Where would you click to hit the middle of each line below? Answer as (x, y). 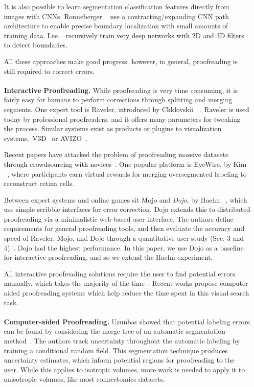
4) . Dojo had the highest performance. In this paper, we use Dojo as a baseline (124, 247)
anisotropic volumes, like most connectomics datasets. (84, 379)
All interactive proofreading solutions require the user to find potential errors (120, 273)
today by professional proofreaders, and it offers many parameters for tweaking (122, 119)
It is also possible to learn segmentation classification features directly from (117, 6)
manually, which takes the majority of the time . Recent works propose (111, 283)
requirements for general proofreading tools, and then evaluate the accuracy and (124, 228)
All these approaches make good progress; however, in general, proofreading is (121, 61)
